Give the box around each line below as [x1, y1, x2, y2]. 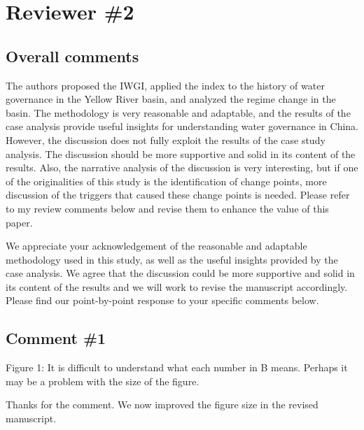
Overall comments [6, 45, 139, 66]
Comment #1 [6, 327, 106, 349]
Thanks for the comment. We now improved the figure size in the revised [6, 397, 318, 412]
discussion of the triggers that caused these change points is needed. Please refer [6, 187, 350, 202]
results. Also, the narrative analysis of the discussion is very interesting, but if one [6, 160, 358, 175]
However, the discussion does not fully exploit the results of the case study [6, 132, 325, 147]
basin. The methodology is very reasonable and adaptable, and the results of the [6, 105, 351, 120]
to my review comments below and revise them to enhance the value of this [6, 201, 329, 215]
